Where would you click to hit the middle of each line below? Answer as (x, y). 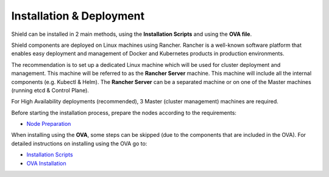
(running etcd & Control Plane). (50, 90)
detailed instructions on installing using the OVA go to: (79, 144)
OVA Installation (46, 163)
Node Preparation (49, 124)
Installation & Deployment (78, 16)
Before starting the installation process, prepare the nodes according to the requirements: (124, 113)
